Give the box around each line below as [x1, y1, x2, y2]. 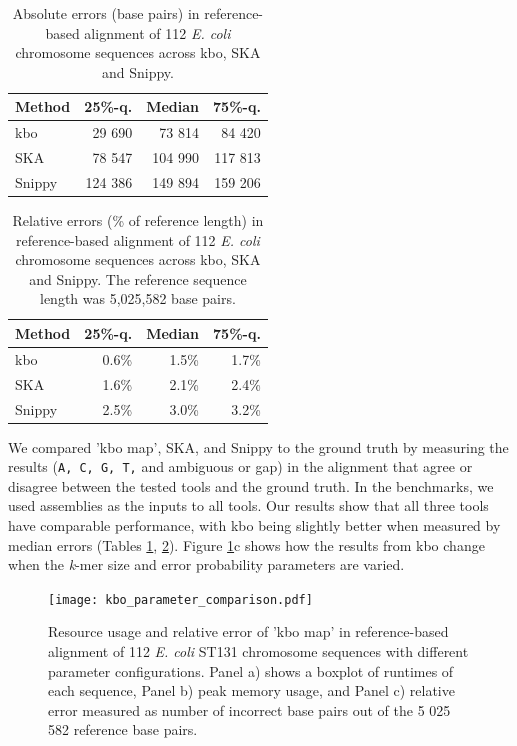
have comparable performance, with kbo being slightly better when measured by [8, 515, 501, 536]
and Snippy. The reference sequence [29, 268, 247, 289]
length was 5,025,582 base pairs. [40, 288, 236, 309]
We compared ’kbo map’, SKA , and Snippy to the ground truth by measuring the [8, 436, 509, 457]
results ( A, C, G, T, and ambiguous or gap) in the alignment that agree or [8, 456, 473, 477]
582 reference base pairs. [48, 719, 198, 740]
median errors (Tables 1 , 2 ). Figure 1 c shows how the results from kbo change [8, 534, 485, 555]
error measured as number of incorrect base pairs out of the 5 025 [48, 699, 451, 720]
